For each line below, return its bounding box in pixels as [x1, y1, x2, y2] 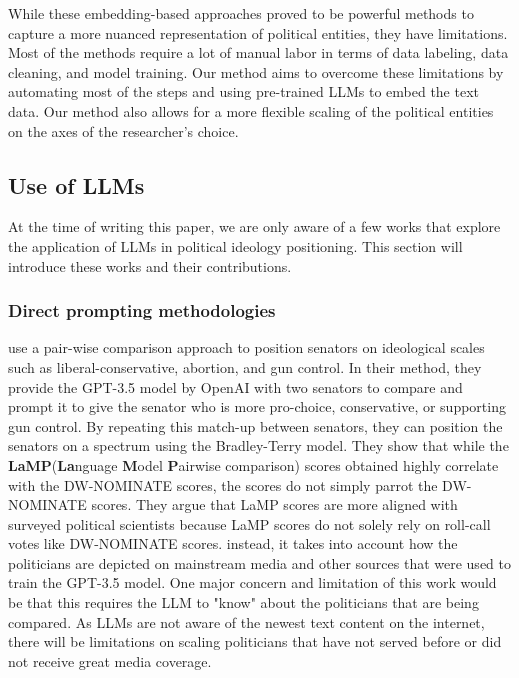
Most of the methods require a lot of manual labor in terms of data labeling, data [8, 42, 509, 63]
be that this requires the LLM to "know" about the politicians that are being [8, 592, 479, 613]
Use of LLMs [8, 169, 145, 200]
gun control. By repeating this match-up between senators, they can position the [8, 415, 503, 436]
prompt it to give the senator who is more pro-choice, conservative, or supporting [8, 396, 506, 417]
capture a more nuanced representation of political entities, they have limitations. [8, 22, 508, 43]
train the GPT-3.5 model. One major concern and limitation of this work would [8, 572, 497, 593]
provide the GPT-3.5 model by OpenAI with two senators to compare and [8, 376, 463, 397]
